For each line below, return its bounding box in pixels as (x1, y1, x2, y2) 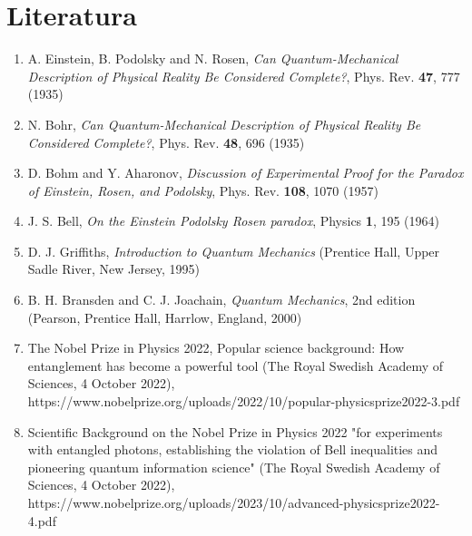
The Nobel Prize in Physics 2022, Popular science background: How (27, 338, 405, 357)
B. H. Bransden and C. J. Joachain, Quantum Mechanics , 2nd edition (27, 290, 416, 309)
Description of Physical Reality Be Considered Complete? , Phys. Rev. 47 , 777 (27, 66, 460, 85)
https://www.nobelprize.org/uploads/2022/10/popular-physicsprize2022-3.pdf (27, 392, 460, 411)
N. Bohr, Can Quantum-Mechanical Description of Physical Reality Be (27, 114, 421, 133)
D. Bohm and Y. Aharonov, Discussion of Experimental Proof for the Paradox (27, 163, 464, 182)
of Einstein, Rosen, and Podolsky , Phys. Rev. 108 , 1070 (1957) (27, 180, 379, 200)
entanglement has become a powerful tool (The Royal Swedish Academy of (27, 356, 444, 375)
